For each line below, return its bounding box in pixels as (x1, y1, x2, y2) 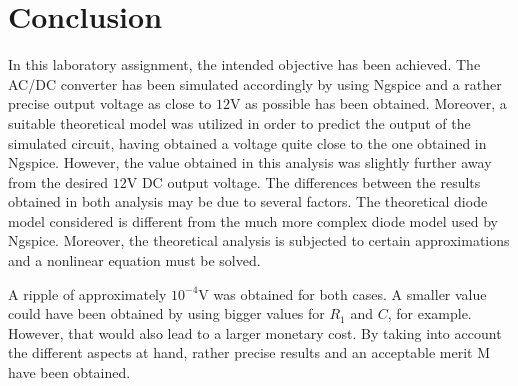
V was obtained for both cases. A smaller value (198, 283, 487, 304)
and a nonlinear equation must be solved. (8, 250, 261, 271)
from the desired (8, 171, 109, 192)
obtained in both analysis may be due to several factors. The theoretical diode (8, 191, 488, 212)
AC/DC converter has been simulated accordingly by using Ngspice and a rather (8, 73, 502, 94)
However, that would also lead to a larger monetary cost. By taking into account (8, 322, 502, 343)
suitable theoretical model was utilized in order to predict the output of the (8, 112, 471, 133)
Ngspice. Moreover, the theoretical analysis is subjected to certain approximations (8, 230, 510, 251)
